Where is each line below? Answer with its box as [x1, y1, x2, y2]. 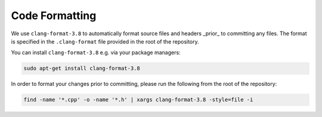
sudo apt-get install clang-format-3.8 [23, 65, 140, 72]
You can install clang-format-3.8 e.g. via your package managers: [11, 49, 181, 56]
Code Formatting [11, 9, 97, 22]
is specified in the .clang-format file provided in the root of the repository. [11, 38, 199, 45]
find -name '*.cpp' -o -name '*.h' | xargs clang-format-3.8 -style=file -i [23, 96, 253, 103]
